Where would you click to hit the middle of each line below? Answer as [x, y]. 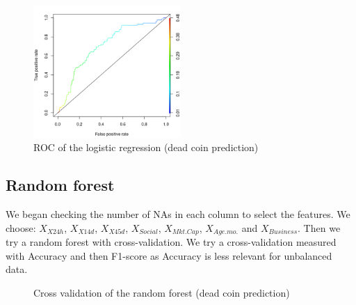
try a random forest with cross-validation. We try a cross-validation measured [171, 242]
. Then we [319, 227]
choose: [21, 227]
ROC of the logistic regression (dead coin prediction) [146, 147]
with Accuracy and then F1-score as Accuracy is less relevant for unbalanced [169, 255]
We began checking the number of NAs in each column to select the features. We [178, 214]
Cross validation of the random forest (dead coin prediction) [162, 292]
